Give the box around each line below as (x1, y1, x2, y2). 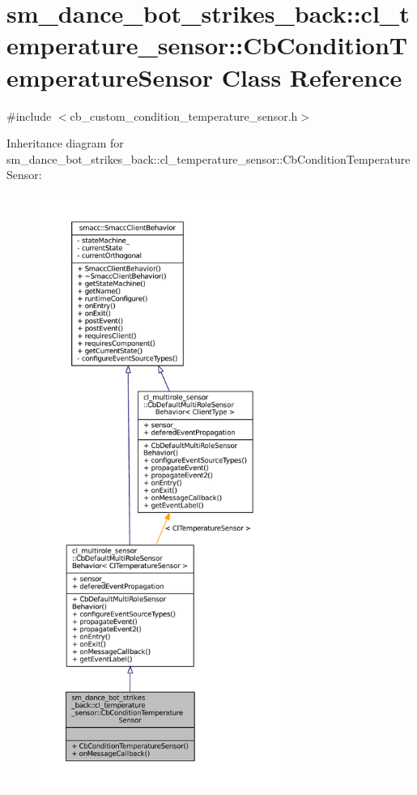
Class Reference (221, 60, 402, 93)
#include (6, 107, 52, 124)
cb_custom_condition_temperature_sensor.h (70, 107, 298, 124)
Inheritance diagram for (6, 135, 124, 152)
